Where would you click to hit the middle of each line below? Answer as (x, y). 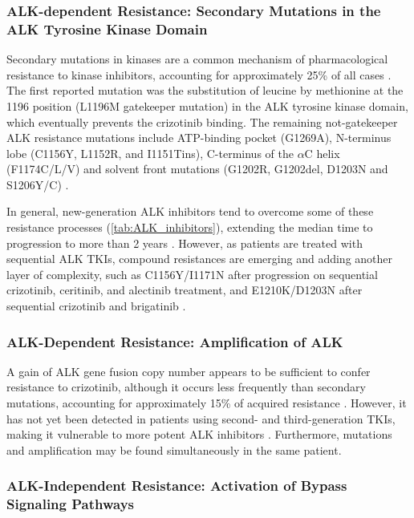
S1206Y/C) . (38, 184)
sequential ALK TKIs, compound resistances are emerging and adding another (200, 259)
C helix (322, 153)
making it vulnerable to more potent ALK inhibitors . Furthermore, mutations (199, 434)
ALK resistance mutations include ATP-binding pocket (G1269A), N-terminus (199, 138)
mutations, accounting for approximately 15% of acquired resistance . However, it (207, 403)
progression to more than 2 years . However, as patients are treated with (185, 243)
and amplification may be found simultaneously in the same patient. (174, 449)
